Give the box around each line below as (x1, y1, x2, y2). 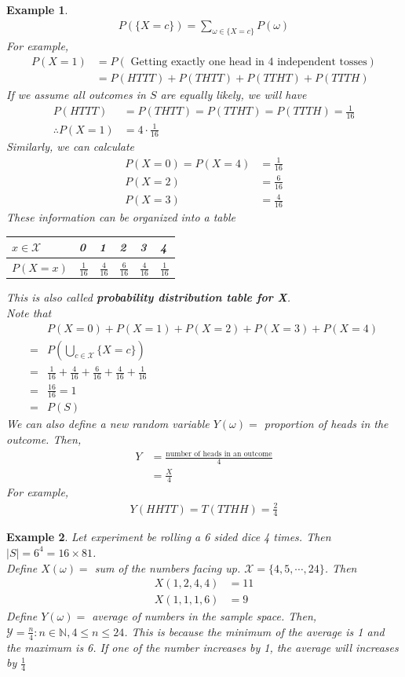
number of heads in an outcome (166, 449, 272, 458)
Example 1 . (6, 2, 68, 17)
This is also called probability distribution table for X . (6, 289, 290, 306)
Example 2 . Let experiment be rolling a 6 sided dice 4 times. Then (6, 529, 331, 545)
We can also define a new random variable (6, 415, 210, 432)
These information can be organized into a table (6, 209, 235, 225)
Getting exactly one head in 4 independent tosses (130, 57, 367, 68)
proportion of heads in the (264, 415, 389, 432)
